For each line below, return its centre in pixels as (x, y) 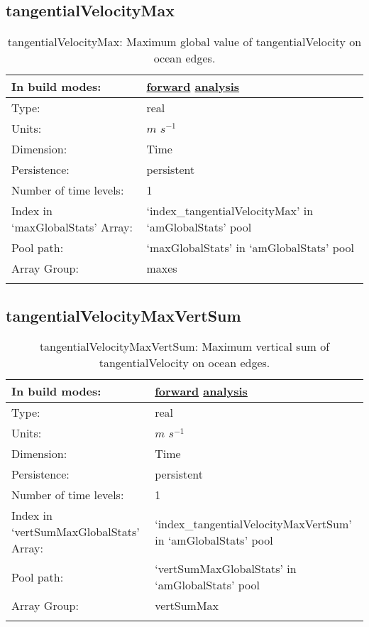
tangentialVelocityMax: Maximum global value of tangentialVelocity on (184, 42)
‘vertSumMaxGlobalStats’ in (226, 569)
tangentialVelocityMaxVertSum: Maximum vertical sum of (184, 347)
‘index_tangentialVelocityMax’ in (230, 211)
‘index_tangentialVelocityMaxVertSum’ (253, 523)
